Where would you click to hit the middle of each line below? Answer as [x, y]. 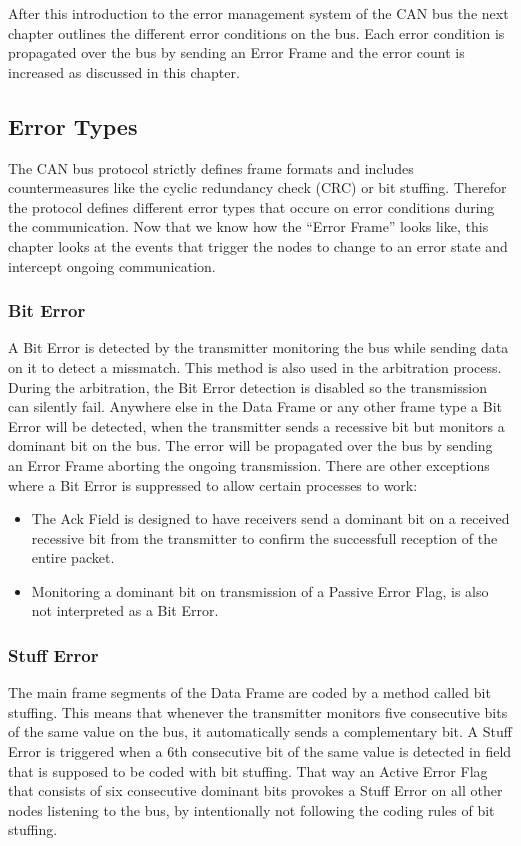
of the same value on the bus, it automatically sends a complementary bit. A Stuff [260, 731]
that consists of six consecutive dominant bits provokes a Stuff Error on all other [255, 790]
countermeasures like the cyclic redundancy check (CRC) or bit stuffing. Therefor [257, 187]
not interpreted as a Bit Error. [125, 610]
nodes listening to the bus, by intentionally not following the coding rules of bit [251, 809]
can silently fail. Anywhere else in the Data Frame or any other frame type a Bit [255, 406]
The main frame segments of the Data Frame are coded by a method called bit [249, 692]
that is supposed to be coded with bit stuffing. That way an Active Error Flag [248, 770]
